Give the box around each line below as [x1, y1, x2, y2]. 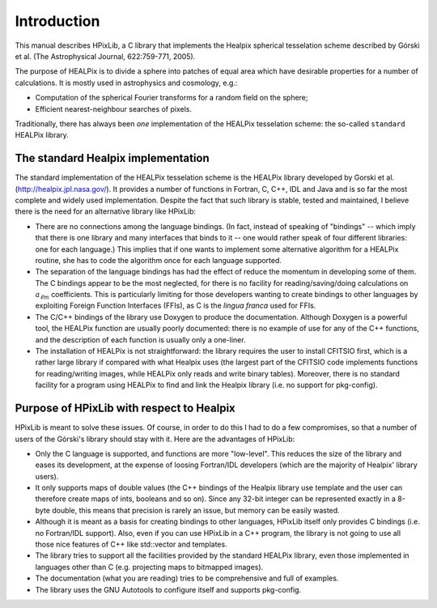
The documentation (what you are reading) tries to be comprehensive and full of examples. [35, 573, 339, 583]
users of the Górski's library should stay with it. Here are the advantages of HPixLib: [15, 434, 295, 444]
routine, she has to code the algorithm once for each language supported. [35, 255, 282, 265]
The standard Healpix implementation [15, 151, 210, 165]
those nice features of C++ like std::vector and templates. [35, 539, 227, 550]
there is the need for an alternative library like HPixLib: [15, 206, 197, 216]
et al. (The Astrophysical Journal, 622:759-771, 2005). [15, 51, 196, 61]
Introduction [15, 12, 100, 30]
